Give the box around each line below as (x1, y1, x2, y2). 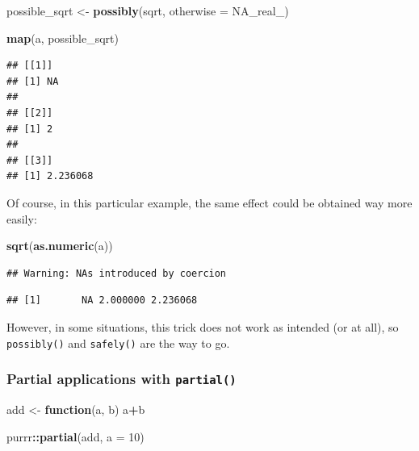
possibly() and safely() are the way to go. (6, 334, 230, 351)
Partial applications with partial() (6, 369, 237, 389)
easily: (6, 210, 37, 227)
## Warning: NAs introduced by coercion (6, 267, 227, 279)
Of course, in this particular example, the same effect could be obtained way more (6, 194, 413, 211)
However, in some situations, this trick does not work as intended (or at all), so (6, 318, 399, 335)
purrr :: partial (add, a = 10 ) (6, 428, 145, 445)
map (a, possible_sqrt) (6, 29, 119, 46)
